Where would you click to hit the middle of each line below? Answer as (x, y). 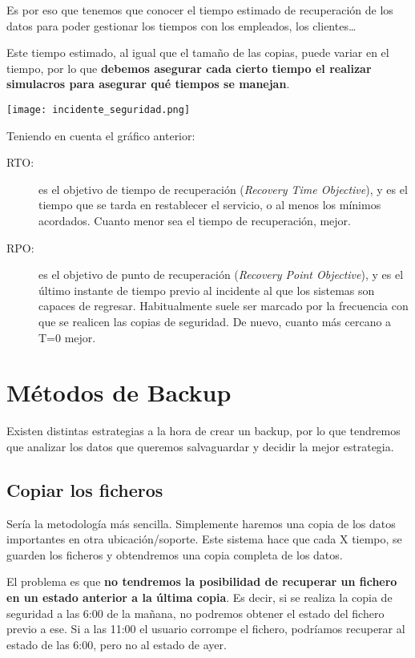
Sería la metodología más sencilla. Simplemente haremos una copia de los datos (201, 523)
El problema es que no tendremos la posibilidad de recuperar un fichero (202, 581)
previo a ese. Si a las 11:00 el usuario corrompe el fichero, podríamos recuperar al (206, 629)
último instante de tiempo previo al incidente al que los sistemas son (207, 290)
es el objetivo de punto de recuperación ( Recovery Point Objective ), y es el (221, 275)
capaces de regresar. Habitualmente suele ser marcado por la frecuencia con (224, 306)
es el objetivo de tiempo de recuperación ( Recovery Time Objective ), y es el (223, 189)
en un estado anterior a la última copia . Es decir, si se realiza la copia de (199, 597)
